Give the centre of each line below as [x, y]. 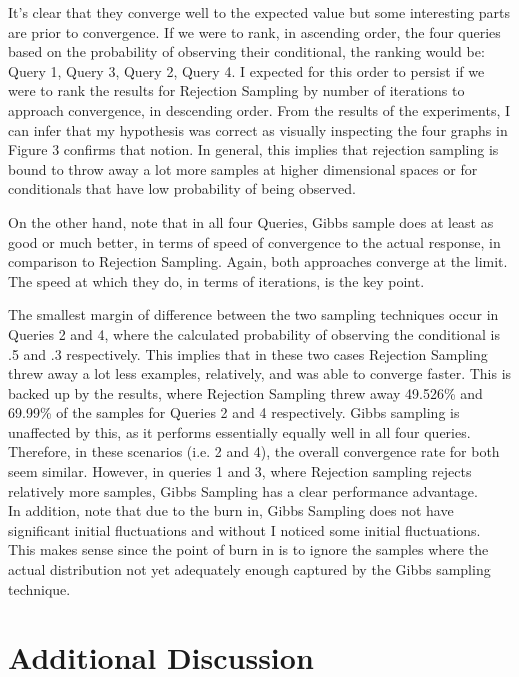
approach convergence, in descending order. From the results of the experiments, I [259, 109]
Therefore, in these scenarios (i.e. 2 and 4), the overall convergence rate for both [254, 451]
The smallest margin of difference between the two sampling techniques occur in [253, 314]
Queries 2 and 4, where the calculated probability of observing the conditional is [254, 333]
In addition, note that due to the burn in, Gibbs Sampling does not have [231, 510]
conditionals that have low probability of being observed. [182, 188]
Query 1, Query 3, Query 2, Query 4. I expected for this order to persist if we [246, 70]
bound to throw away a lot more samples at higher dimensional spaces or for [243, 168]
